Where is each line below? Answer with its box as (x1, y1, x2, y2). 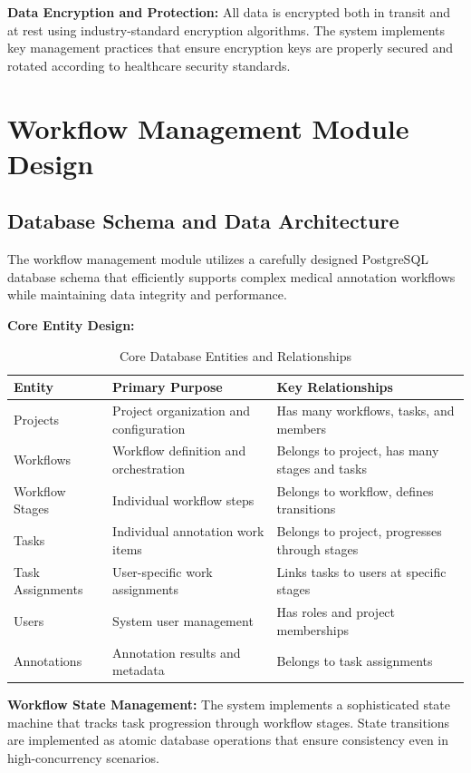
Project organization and (112, 400, 251, 419)
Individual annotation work (112, 522, 264, 541)
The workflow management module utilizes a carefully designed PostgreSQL (7, 250, 429, 269)
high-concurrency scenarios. (7, 749, 159, 768)
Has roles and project (276, 602, 396, 621)
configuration (112, 418, 186, 437)
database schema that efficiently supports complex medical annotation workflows (7, 267, 456, 286)
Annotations (14, 651, 82, 670)
